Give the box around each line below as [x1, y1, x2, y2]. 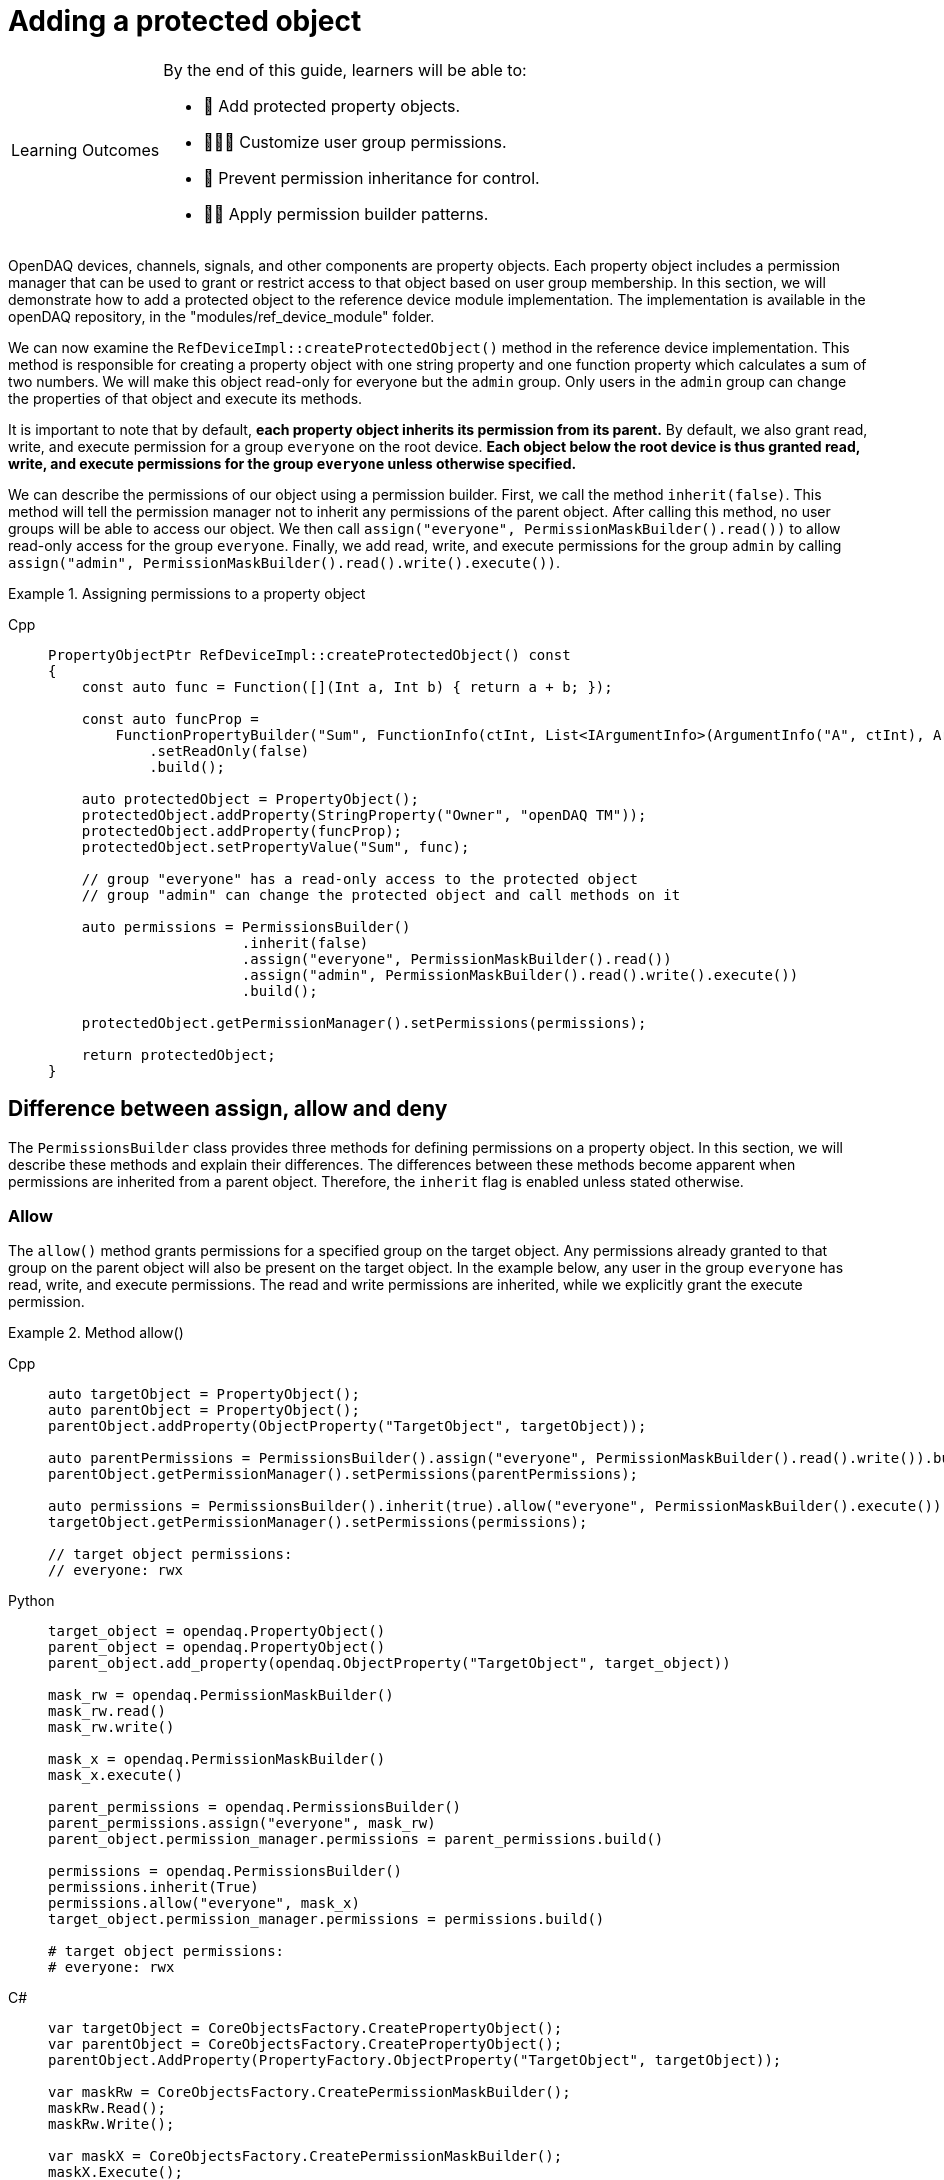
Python [8, 1592, 55, 1610]
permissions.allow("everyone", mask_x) [48, 1895, 360, 1912]
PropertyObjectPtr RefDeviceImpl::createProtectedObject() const [48, 646, 571, 663]
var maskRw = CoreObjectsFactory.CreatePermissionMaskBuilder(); [48, 2084, 571, 2101]
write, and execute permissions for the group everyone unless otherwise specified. [8, 454, 577, 472]
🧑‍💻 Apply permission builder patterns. [203, 203, 489, 224]
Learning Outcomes [11, 139, 160, 160]
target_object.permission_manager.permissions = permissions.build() [48, 1911, 605, 1928]
